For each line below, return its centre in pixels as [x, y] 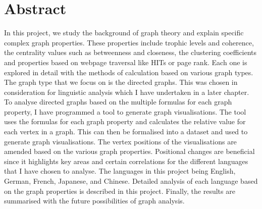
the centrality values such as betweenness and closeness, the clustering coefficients [130, 52]
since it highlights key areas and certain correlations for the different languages [126, 161]
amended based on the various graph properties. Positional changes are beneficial [129, 151]
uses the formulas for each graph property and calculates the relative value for [125, 121]
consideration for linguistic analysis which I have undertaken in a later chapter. [127, 92]
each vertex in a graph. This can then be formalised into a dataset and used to [126, 132]
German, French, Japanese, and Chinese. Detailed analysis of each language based [131, 181]
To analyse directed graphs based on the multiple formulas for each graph [118, 102]
